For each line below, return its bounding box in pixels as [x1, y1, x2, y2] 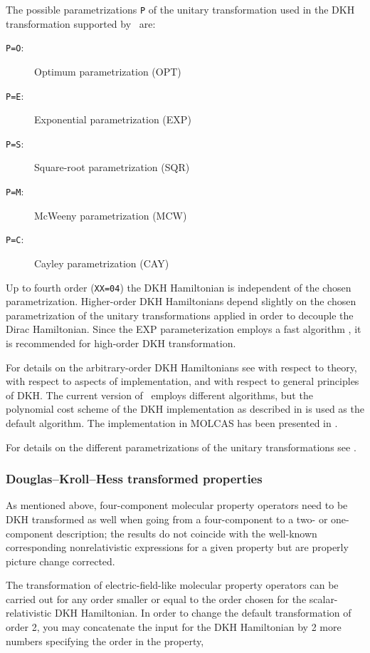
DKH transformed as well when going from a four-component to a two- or [6, 511, 328, 526]
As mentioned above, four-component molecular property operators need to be [6, 498, 348, 513]
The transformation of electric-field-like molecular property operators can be [6, 577, 339, 592]
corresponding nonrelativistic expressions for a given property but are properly [6, 540, 349, 555]
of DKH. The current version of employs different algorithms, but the [6, 387, 313, 402]
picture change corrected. [6, 553, 115, 568]
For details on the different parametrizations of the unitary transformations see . [6, 439, 356, 454]
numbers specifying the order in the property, [6, 633, 204, 648]
